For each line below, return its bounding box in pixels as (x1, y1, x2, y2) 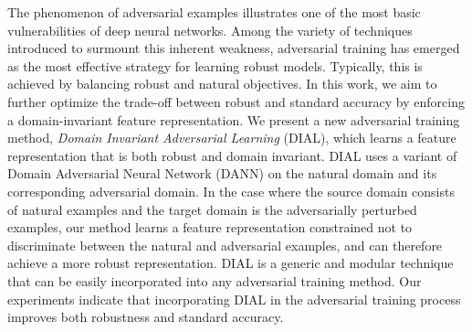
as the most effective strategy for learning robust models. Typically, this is (7, 56, 423, 75)
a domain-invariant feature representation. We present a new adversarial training (7, 110, 460, 129)
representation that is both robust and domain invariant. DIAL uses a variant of (7, 145, 457, 165)
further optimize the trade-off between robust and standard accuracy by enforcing (7, 91, 465, 111)
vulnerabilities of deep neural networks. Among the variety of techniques (7, 20, 413, 39)
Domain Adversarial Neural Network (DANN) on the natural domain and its (7, 164, 437, 183)
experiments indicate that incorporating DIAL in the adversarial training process (7, 289, 461, 308)
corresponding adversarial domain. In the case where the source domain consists (7, 181, 455, 200)
